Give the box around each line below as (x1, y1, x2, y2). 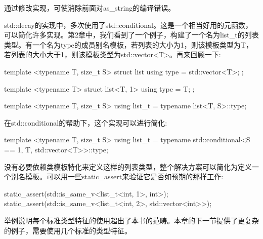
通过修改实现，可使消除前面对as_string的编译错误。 (4, 3, 176, 13)
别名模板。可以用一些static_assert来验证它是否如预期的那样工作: (11, 171, 224, 182)
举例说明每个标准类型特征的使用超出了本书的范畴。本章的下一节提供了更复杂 (4, 215, 259, 225)
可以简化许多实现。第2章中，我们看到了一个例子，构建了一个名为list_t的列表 (4, 29, 259, 40)
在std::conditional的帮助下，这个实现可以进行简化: (4, 117, 167, 128)
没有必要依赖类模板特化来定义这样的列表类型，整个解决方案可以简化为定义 (4, 161, 252, 172)
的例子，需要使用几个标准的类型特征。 (4, 225, 131, 235)
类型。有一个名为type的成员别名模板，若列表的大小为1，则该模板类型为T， (4, 39, 253, 50)
